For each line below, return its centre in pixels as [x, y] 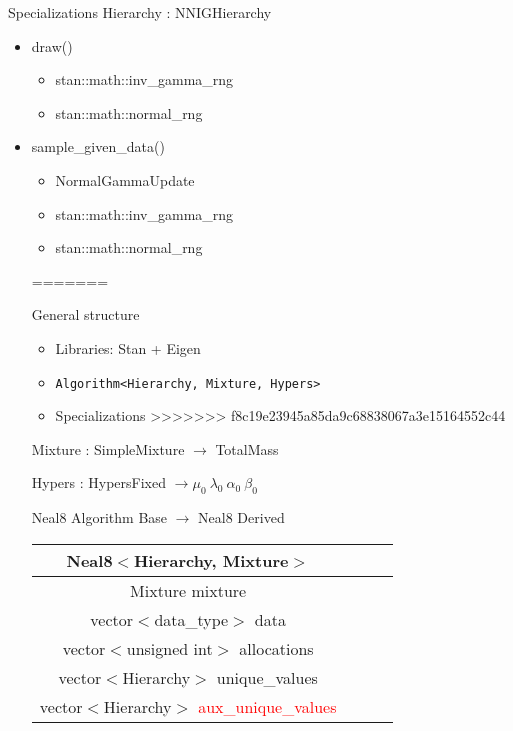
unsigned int [169, 648]
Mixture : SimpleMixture [108, 448]
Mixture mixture [188, 590]
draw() [52, 45]
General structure [85, 314]
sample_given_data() [98, 146]
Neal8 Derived [241, 517]
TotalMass [247, 448]
